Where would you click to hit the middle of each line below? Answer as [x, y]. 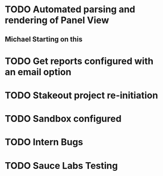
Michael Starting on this [44, 39]
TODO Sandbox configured [63, 119]
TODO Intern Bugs [44, 142]
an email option [38, 72]
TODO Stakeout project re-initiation [81, 95]
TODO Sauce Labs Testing [61, 166]
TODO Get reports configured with [79, 61]
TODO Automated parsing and [70, 9]
